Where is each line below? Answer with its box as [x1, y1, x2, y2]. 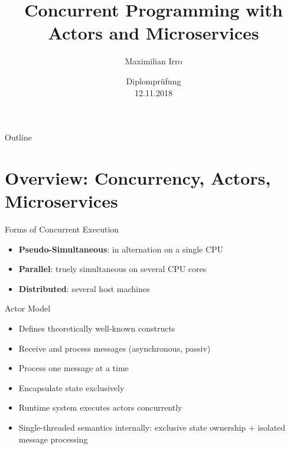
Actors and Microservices [48, 21, 259, 45]
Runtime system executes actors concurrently [18, 401, 183, 414]
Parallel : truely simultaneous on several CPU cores [18, 263, 207, 275]
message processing [18, 432, 88, 445]
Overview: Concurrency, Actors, [5, 165, 271, 189]
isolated [258, 421, 286, 433]
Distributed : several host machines [18, 282, 150, 294]
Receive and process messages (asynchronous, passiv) [18, 342, 211, 354]
